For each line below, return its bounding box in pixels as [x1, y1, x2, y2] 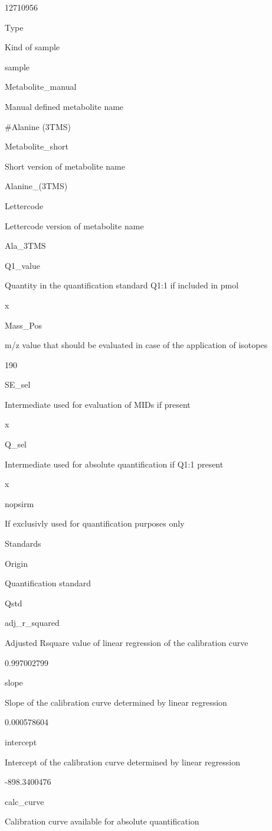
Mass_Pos [5, 319, 42, 331]
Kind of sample [5, 41, 60, 53]
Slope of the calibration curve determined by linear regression [5, 696, 227, 708]
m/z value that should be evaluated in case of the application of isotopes [5, 339, 268, 351]
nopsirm [5, 497, 34, 509]
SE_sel [5, 378, 31, 391]
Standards [5, 537, 41, 550]
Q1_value [5, 259, 40, 271]
